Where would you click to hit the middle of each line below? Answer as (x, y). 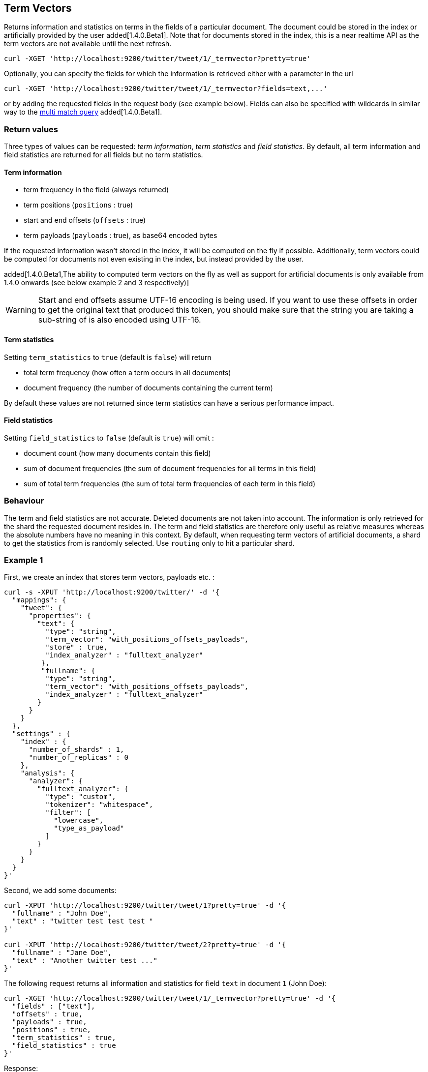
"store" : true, (76, 647)
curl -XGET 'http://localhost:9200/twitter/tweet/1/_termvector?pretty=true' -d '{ (170, 998)
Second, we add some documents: (60, 891)
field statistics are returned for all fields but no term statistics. (104, 155)
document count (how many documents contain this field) (117, 453)
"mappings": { (39, 600)
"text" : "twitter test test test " (83, 921)
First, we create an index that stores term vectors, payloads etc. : (109, 577)
